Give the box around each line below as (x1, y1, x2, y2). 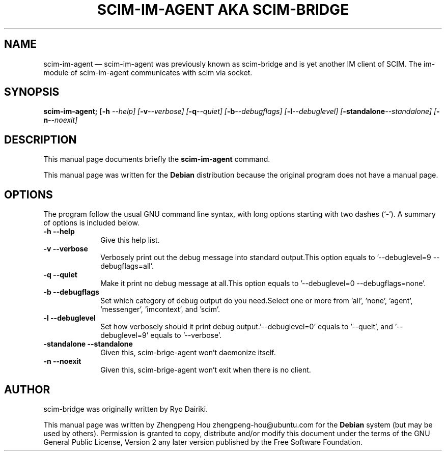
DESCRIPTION (4, 133, 77, 146)
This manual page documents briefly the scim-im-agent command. (43, 155, 270, 164)
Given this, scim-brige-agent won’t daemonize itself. (100, 348, 276, 357)
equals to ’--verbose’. (150, 331, 222, 340)
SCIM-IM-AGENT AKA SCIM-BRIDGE (97, 1, 349, 18)
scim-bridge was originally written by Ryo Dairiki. (43, 404, 208, 413)
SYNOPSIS (4, 86, 60, 99)
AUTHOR (4, 383, 50, 396)
